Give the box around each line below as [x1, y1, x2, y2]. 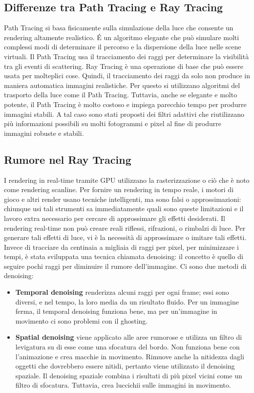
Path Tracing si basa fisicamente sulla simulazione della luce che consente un [4, 22, 233, 33]
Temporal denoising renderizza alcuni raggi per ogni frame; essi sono [15, 287, 229, 297]
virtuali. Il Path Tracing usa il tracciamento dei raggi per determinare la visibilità [4, 51, 249, 61]
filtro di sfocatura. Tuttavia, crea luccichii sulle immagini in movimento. [15, 380, 231, 390]
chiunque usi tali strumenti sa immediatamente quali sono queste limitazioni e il [4, 203, 244, 214]
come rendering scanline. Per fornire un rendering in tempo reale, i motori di [4, 184, 234, 195]
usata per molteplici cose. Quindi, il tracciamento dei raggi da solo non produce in [4, 70, 251, 81]
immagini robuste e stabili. [4, 128, 84, 138]
